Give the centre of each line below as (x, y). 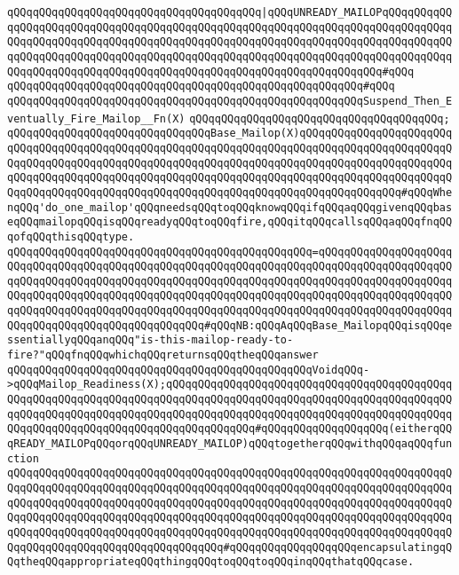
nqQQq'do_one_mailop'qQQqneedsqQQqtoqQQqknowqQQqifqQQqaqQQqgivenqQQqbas (230, 207)
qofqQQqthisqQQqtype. (71, 236)
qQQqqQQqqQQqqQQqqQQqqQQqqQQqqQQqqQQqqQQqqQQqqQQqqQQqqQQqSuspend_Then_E (230, 101)
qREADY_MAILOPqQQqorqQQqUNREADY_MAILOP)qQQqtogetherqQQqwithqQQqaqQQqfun (230, 444)
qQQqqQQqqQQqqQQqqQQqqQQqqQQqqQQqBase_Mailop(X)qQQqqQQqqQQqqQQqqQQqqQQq (230, 134)
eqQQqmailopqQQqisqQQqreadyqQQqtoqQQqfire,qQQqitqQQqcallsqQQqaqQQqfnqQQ (230, 222)
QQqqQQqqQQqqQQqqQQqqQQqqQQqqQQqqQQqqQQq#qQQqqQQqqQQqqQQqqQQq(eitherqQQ (230, 429)
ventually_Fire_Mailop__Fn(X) (96, 118)
